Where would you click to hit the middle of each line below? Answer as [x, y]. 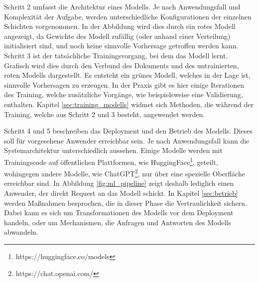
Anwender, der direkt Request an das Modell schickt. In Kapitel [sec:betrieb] [121, 193]
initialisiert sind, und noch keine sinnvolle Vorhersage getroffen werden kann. [121, 46]
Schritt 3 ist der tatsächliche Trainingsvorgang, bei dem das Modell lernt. [116, 55]
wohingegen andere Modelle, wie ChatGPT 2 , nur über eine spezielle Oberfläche [125, 173]
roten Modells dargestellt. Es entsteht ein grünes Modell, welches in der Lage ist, [127, 75]
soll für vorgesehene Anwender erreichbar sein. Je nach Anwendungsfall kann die [127, 140]
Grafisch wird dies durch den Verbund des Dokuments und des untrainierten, [122, 65]
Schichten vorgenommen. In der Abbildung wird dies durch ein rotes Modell [120, 26]
